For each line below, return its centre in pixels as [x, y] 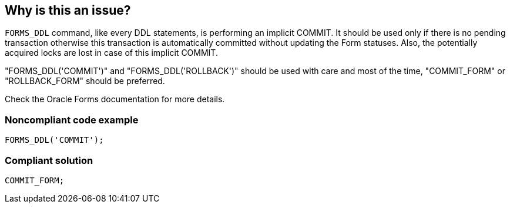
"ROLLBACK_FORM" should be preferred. [85, 81]
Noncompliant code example [72, 120]
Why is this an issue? [68, 10]
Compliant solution [49, 160]
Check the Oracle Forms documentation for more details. [115, 99]
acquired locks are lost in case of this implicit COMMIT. [111, 53]
